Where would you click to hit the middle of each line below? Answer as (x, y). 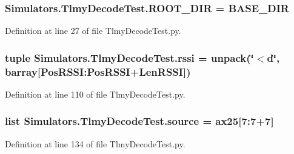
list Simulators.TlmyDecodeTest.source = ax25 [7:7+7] (139, 121)
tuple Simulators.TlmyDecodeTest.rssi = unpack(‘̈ (129, 57)
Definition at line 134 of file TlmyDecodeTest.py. (95, 143)
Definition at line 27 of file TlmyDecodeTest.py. (93, 31)
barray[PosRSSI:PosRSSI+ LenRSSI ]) (98, 71)
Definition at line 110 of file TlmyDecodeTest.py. (95, 94)
